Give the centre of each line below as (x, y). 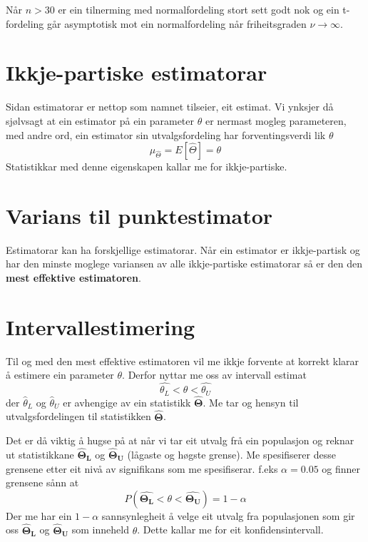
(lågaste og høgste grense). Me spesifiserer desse (231, 455)
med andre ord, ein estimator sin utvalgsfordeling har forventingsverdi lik (166, 134)
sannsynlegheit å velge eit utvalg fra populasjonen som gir (228, 515)
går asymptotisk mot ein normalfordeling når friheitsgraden (177, 23)
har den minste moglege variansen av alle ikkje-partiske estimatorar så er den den (184, 264)
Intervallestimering (101, 326)
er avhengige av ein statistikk (127, 402)
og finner (341, 468)
